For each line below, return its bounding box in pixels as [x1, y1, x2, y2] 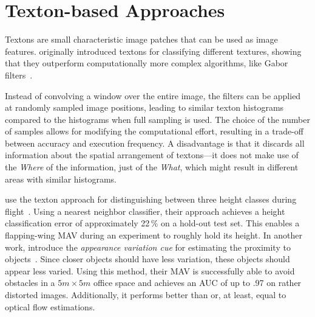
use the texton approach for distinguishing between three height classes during [5, 193, 297, 206]
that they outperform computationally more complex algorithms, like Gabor [5, 57, 288, 69]
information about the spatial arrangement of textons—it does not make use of [5, 148, 299, 161]
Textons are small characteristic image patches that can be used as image [5, 33, 278, 46]
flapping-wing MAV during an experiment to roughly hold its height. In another [5, 229, 302, 242]
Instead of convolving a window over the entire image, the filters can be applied [5, 89, 301, 102]
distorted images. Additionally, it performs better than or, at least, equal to [5, 288, 286, 301]
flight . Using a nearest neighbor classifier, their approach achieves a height [5, 204, 285, 217]
